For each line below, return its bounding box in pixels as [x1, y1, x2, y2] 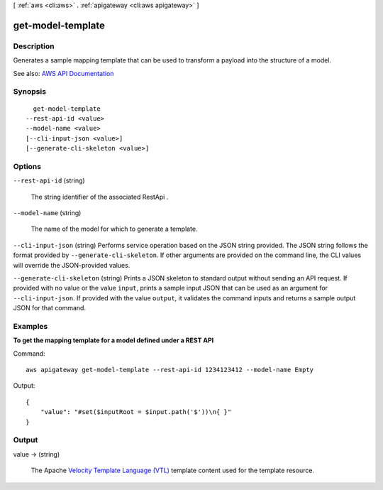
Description [13, 41, 55, 51]
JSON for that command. [13, 304, 87, 312]
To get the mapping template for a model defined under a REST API [13, 336, 214, 344]
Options [13, 161, 42, 171]
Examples [13, 321, 48, 331]
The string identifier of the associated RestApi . [30, 192, 169, 201]
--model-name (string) [13, 208, 82, 217]
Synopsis [13, 87, 46, 97]
